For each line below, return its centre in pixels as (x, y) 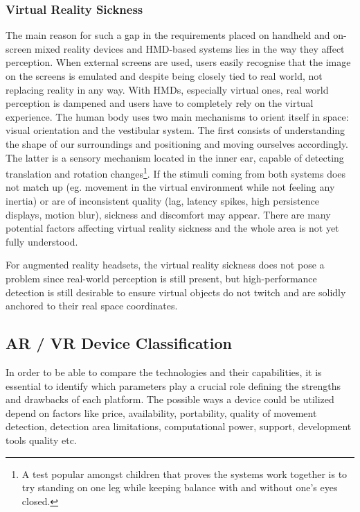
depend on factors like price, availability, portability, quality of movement (161, 412)
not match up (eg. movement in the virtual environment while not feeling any (170, 187)
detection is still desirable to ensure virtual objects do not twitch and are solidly (176, 292)
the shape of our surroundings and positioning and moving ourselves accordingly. (177, 143)
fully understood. (42, 241)
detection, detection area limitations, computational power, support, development (179, 426)
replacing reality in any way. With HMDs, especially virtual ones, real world (167, 89)
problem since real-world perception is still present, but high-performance (161, 278)
